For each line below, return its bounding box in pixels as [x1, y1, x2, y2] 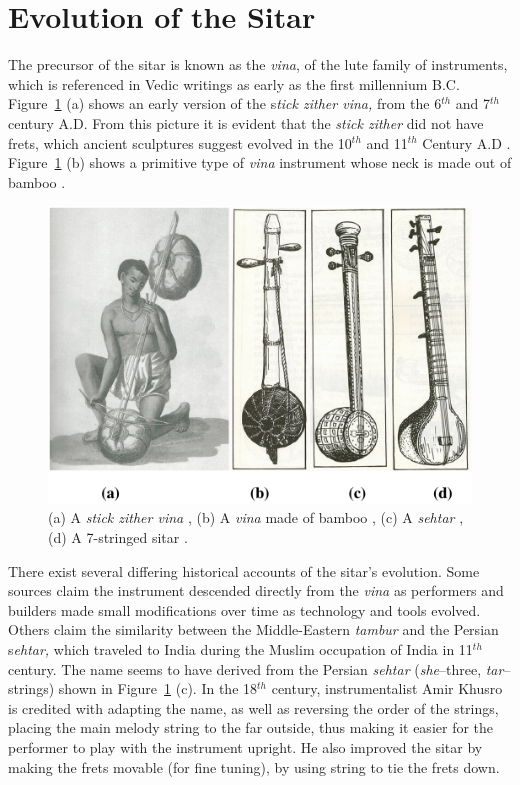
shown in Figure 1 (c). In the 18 [58, 678, 258, 699]
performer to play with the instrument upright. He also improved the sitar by [8, 736, 483, 757]
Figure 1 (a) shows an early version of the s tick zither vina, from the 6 [8, 93, 442, 114]
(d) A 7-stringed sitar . [48, 527, 188, 548]
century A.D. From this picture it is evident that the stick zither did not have [8, 112, 484, 133]
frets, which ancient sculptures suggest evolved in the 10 [8, 132, 352, 153]
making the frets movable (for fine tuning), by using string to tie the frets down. [8, 756, 500, 777]
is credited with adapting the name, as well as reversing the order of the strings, [8, 697, 499, 718]
